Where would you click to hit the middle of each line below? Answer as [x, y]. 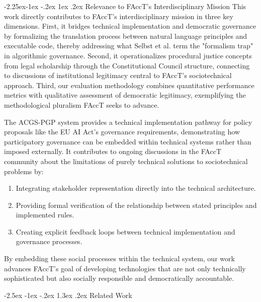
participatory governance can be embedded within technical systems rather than [128, 141]
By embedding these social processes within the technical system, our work [119, 258]
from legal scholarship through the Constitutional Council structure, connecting [127, 65]
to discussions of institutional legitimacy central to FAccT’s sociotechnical [118, 75]
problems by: [24, 171]
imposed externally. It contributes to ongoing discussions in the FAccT [113, 151]
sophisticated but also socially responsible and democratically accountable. [119, 278]
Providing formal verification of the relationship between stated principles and [136, 205]
